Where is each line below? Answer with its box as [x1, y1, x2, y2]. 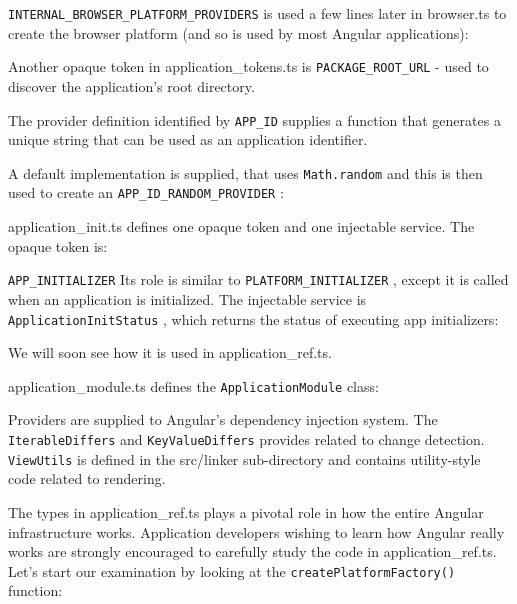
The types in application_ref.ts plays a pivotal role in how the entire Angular [8, 501, 484, 522]
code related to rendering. [8, 468, 166, 489]
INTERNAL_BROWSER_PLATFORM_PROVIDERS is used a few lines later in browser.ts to [8, 3, 507, 23]
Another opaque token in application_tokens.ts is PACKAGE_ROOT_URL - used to [8, 56, 489, 77]
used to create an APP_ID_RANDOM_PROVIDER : [8, 182, 284, 203]
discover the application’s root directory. [8, 75, 255, 96]
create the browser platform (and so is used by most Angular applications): [8, 22, 469, 43]
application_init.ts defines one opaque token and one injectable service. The [8, 216, 475, 237]
